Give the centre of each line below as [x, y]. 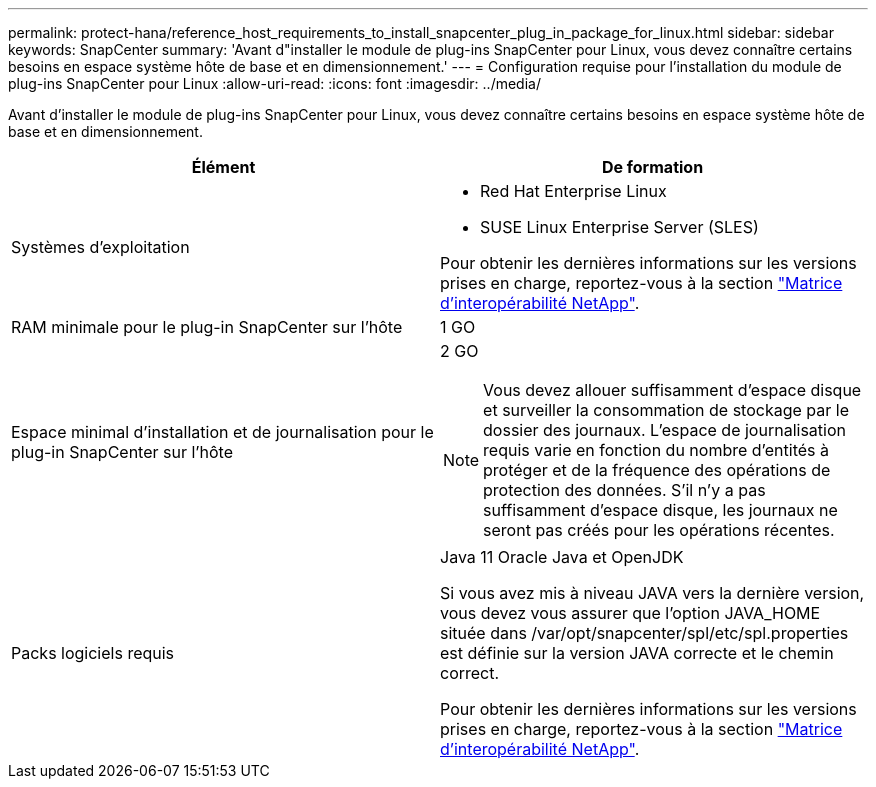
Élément [223, 167]
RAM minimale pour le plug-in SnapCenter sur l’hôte [207, 327]
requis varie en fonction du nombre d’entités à [656, 450]
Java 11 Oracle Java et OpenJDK [562, 557]
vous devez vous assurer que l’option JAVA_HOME [630, 613]
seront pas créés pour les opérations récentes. [659, 530]
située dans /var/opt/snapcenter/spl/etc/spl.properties [644, 633]
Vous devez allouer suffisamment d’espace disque [672, 390]
